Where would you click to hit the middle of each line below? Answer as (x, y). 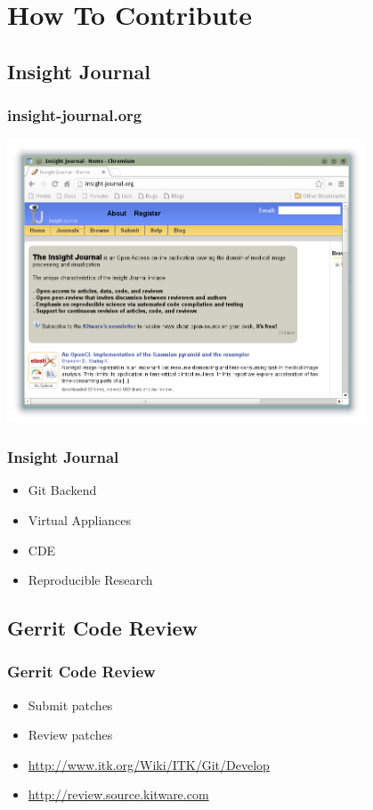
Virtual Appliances (80, 519)
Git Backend (62, 490)
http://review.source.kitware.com (118, 794)
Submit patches (70, 705)
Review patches (70, 735)
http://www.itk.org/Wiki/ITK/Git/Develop (149, 764)
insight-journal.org (75, 115)
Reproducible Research (90, 580)
